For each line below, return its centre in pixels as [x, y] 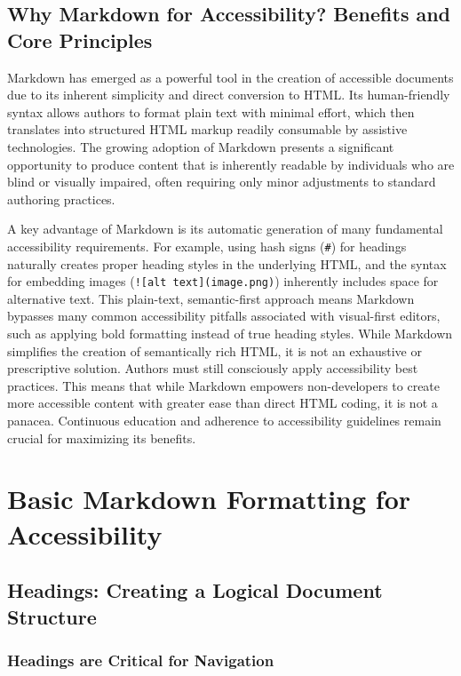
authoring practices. [61, 199]
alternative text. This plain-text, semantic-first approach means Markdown [211, 298]
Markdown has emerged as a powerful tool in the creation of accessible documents [230, 77]
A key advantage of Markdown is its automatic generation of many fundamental [225, 229]
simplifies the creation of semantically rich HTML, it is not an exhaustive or [215, 350]
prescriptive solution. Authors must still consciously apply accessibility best [213, 368]
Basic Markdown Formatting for [209, 499]
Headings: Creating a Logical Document [195, 590]
